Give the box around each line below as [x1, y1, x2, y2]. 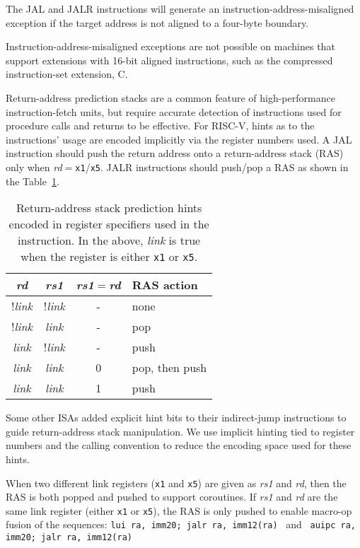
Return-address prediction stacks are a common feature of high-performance [6, 90, 335, 105]
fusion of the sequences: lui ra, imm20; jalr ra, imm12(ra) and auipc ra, [6, 517, 356, 532]
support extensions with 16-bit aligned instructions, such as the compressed [6, 52, 333, 67]
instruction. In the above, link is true [18, 232, 201, 249]
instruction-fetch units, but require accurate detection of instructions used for [6, 104, 342, 119]
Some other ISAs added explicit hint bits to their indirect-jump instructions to [6, 410, 347, 425]
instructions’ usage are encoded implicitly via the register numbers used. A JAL [6, 132, 352, 146]
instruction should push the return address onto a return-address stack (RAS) [6, 146, 344, 161]
